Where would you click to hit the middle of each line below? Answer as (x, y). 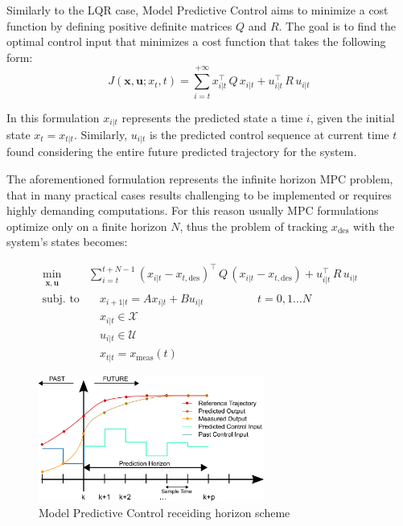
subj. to (61, 299)
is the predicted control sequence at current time (269, 134)
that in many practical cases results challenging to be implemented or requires (199, 194)
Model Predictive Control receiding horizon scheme (164, 512)
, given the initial (352, 117)
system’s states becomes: (67, 242)
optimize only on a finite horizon (87, 226)
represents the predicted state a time (212, 117)
